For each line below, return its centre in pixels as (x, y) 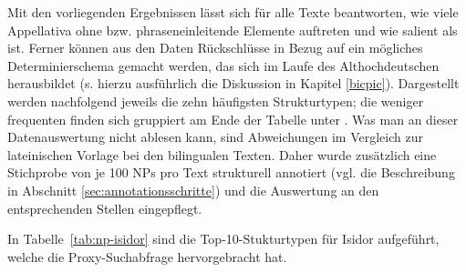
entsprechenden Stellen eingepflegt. (105, 208)
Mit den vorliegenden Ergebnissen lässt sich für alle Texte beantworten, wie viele (233, 12)
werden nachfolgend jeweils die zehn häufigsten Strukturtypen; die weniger (216, 101)
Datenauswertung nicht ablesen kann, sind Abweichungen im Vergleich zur (215, 137)
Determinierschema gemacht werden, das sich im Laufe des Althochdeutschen (223, 65)
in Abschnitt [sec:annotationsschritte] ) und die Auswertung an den (193, 190)
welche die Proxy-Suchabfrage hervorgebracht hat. (147, 256)
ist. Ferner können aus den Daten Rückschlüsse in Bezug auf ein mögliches (215, 48)
